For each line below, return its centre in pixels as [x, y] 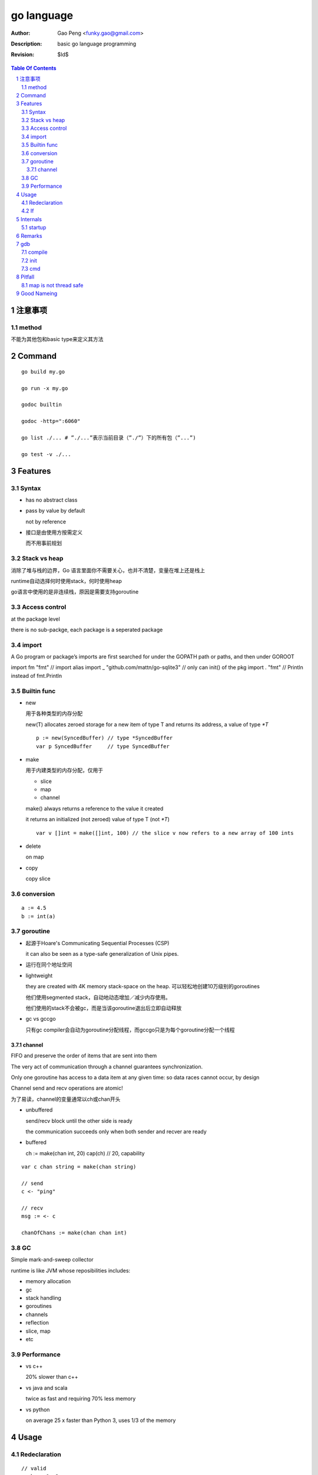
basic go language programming [97, 44]
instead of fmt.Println [36, 676]
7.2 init [29, 260]
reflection [37, 1323]
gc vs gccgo [41, 1019]
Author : [21, 33]
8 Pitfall [25, 277]
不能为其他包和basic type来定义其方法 [57, 339]
